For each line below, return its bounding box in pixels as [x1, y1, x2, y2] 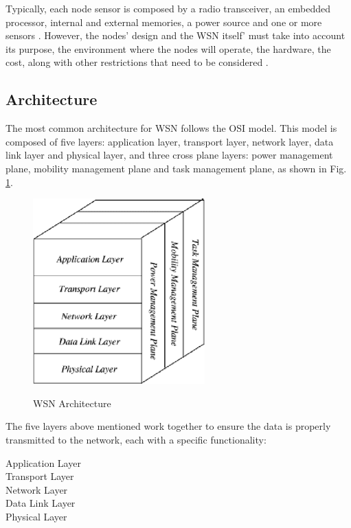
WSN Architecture [33, 395, 111, 410]
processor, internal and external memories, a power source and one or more [5, 14, 322, 29]
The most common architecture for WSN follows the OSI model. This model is [5, 121, 337, 135]
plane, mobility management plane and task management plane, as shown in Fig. [5, 161, 347, 175]
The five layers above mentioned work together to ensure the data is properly [5, 419, 331, 433]
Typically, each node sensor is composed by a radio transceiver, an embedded [5, 1, 331, 15]
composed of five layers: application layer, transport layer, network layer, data [5, 134, 334, 148]
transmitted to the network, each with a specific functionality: [5, 432, 267, 446]
